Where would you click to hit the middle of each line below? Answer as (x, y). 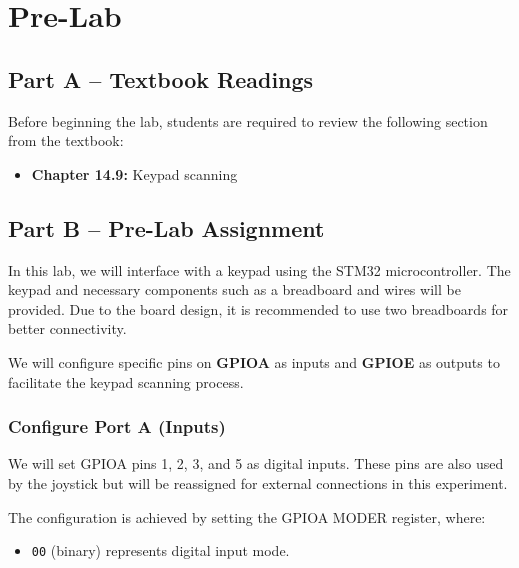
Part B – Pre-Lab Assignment (166, 227)
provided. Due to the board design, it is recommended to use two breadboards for (258, 308)
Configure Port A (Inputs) (117, 426)
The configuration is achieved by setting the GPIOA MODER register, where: (247, 516)
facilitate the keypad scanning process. (126, 381)
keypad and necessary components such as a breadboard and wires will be (234, 289)
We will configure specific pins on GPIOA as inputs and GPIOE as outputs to (254, 361)
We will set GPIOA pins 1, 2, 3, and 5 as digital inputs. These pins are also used (256, 463)
